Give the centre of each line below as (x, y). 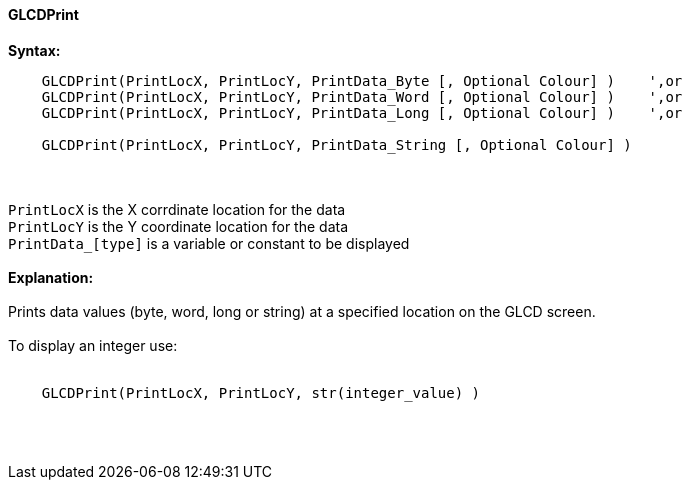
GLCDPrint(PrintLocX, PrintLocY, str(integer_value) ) (261, 392)
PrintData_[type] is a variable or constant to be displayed (209, 243)
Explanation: (51, 277)
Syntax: (34, 50)
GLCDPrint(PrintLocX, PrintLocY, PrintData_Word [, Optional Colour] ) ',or (362, 96)
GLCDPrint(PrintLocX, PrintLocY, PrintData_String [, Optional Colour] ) (336, 144)
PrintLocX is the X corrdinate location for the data (177, 209)
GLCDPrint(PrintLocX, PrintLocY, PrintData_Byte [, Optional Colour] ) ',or (362, 80)
